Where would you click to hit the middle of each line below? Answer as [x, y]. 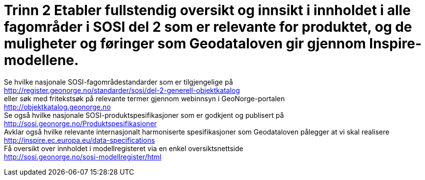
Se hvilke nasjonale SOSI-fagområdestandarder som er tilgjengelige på [119, 82]
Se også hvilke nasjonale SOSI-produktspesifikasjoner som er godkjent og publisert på [144, 115]
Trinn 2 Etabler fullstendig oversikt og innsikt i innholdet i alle [207, 10]
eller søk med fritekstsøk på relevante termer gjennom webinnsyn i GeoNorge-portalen [145, 98]
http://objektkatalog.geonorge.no [57, 107]
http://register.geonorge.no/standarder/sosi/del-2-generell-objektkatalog [122, 90]
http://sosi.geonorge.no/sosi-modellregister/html [83, 157]
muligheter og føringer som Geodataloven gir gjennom [185, 44]
